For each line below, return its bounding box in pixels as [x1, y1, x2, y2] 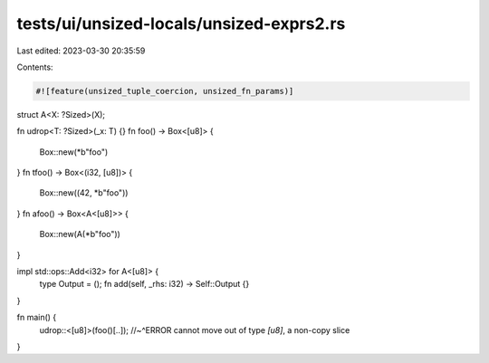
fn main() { [16, 312, 57, 323]
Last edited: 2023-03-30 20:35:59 [16, 45, 146, 56]
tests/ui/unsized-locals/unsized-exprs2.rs [16, 14, 346, 33]
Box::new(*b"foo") [39, 146, 109, 158]
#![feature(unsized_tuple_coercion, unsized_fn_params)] [35, 86, 294, 96]
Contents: [16, 62, 53, 72]
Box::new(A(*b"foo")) [39, 229, 121, 240]
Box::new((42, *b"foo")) [39, 187, 129, 198]
